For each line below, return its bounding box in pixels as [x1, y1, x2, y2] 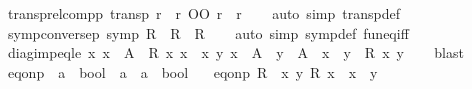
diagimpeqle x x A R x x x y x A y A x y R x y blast [7, 42, 464, 63]
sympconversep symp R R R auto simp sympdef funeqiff [7, 22, 409, 43]
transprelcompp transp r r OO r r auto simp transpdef [7, 3, 400, 23]
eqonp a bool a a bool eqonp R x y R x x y [7, 61, 378, 82]
